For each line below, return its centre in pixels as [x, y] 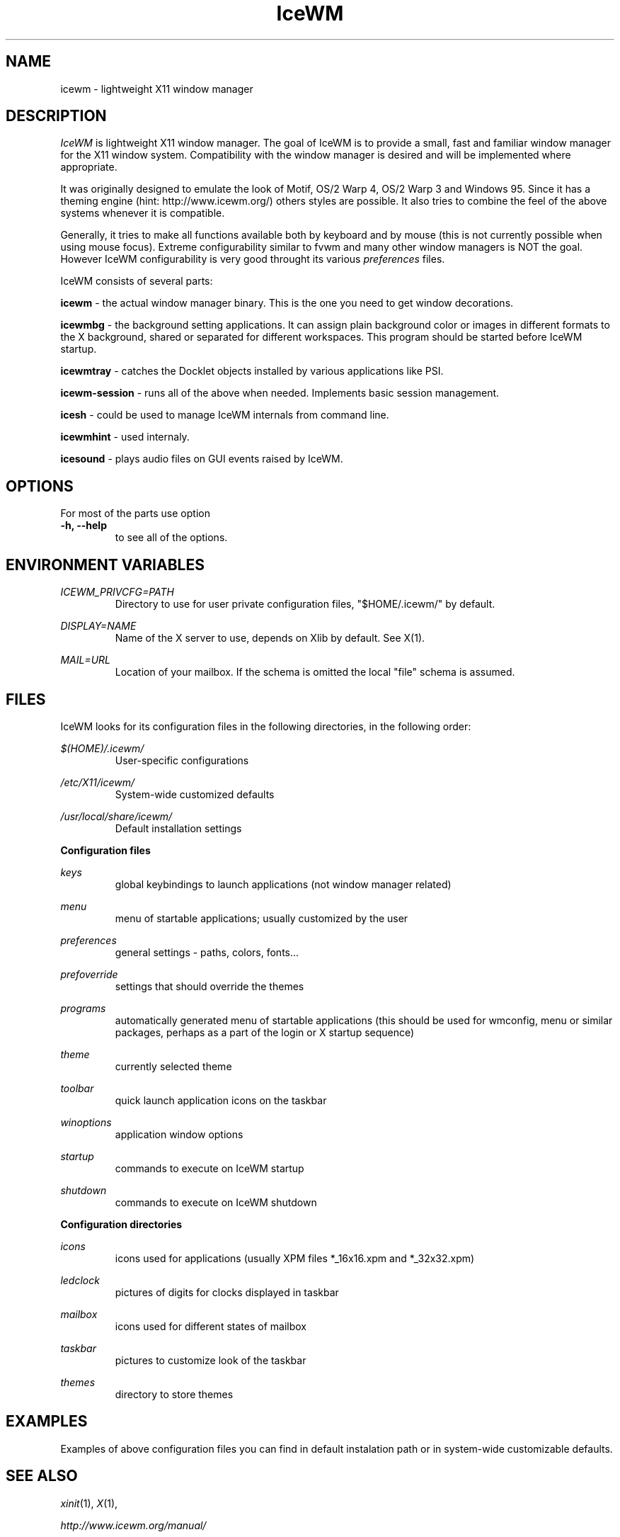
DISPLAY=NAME [98, 626]
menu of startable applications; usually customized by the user [262, 918]
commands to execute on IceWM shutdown [216, 1202]
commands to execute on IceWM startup [209, 1168]
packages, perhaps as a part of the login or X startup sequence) [265, 1032]
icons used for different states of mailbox [211, 1326]
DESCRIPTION [56, 116]
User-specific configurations [182, 760]
